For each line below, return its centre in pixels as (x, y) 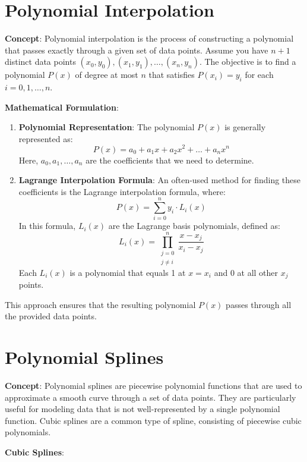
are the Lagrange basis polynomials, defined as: (194, 226)
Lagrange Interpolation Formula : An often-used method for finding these (160, 180)
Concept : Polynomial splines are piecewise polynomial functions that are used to (153, 385)
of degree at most (107, 75)
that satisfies (172, 75)
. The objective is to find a (248, 62)
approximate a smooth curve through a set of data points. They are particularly (151, 397)
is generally (245, 127)
